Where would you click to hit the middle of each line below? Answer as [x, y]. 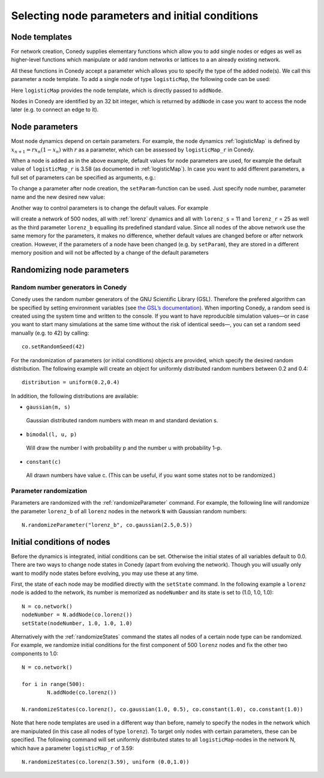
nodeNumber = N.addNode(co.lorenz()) [77, 615]
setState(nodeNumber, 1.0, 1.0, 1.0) [77, 623]
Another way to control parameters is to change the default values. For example [109, 208]
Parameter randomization [49, 491]
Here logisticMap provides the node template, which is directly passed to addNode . [117, 90]
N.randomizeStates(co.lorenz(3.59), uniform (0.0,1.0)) [106, 762]
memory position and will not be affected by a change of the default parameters [110, 253]
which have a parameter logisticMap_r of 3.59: [73, 748]
